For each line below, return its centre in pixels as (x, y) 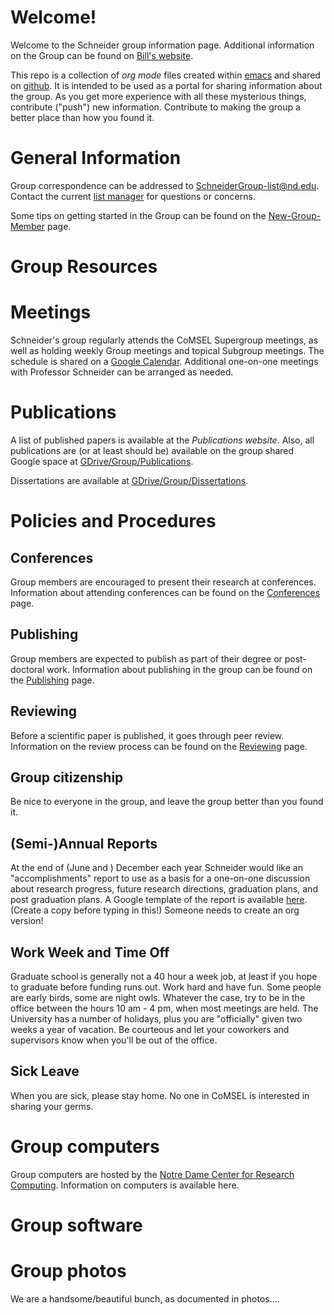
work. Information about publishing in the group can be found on (179, 669)
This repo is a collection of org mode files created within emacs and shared (165, 75)
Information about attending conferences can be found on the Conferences (165, 592)
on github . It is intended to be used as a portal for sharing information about (166, 85)
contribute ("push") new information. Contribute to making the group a (155, 107)
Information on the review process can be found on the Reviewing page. (159, 746)
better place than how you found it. (82, 117)
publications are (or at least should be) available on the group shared (152, 450)
